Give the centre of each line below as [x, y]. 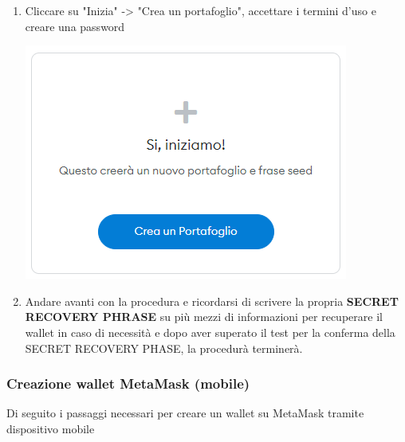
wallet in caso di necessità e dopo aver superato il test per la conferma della [210, 332]
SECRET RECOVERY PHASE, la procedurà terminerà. [164, 348]
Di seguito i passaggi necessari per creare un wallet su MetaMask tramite [185, 413]
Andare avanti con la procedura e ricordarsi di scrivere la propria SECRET [212, 301]
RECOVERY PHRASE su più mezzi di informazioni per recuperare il [204, 317]
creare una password [75, 26]
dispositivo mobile [51, 428]
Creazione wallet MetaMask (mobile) [128, 383]
